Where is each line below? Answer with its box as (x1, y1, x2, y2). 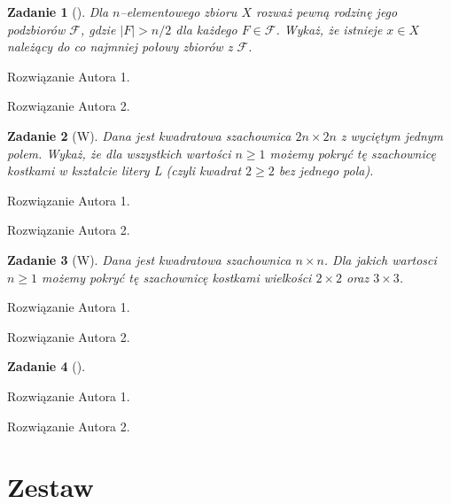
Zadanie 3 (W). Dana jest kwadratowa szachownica (7, 250, 292, 268)
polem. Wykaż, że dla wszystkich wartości (7, 143, 231, 162)
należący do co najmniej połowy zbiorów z (7, 37, 233, 56)
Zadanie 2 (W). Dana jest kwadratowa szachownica (7, 126, 292, 144)
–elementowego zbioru (120, 3, 237, 20)
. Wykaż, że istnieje (276, 19, 383, 38)
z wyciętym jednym (340, 126, 444, 144)
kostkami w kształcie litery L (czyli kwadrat (7, 161, 242, 180)
